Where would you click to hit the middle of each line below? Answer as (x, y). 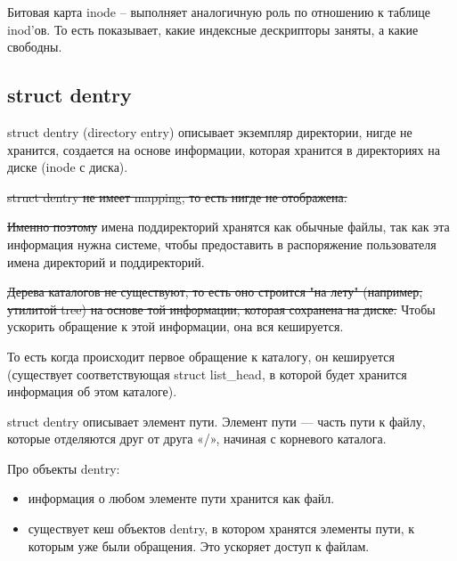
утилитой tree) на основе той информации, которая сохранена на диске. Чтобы (221, 309)
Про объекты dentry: (64, 468)
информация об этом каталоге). (92, 391)
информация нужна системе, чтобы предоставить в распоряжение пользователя (222, 244)
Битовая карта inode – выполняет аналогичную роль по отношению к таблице (219, 12)
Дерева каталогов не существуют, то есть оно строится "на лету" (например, (215, 292)
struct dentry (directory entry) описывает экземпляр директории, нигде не (210, 131)
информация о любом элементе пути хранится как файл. (181, 498)
